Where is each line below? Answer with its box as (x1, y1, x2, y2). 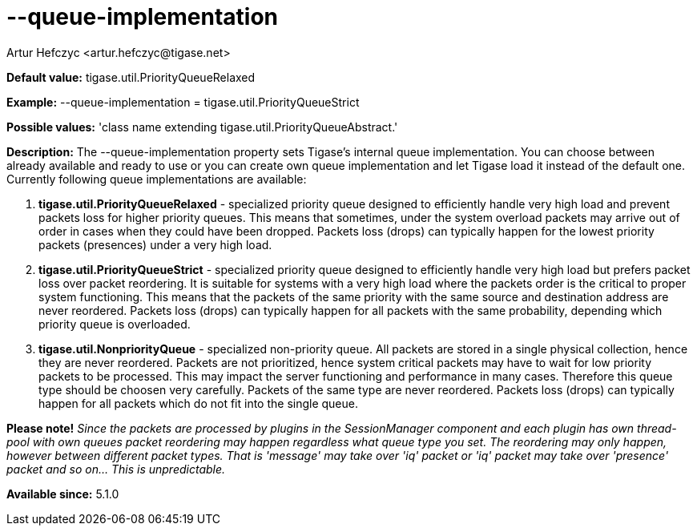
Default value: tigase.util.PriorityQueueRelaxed (6, 70, 256, 84)
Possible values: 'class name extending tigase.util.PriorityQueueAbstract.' (6, 119, 398, 134)
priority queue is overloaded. (38, 316, 191, 331)
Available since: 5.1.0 (6, 486, 119, 501)
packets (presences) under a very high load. (38, 237, 272, 252)
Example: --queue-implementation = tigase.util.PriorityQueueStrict (6, 95, 360, 109)
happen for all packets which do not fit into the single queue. (38, 396, 359, 410)
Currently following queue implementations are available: (6, 171, 307, 186)
